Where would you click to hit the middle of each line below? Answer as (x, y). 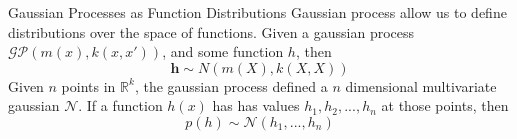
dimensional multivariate (421, 85)
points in (88, 85)
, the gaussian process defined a (231, 85)
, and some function (223, 51)
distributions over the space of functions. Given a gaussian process (211, 31)
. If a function (120, 105)
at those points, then (445, 105)
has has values (256, 105)
